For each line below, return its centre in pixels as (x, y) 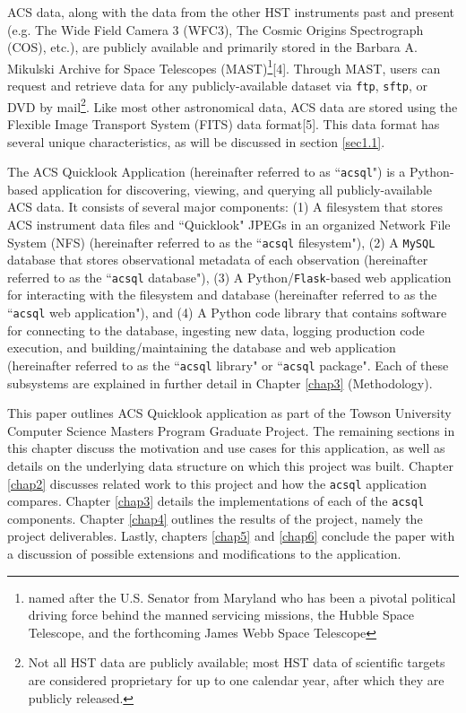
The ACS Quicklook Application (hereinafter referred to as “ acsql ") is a (207, 172)
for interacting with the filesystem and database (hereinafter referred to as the (222, 295)
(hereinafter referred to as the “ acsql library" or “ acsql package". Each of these (228, 365)
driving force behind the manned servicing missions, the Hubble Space (221, 615)
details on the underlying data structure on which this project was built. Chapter (230, 465)
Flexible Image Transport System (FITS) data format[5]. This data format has (224, 123)
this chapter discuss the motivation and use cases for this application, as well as (226, 448)
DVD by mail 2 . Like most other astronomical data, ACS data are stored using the (233, 105)
